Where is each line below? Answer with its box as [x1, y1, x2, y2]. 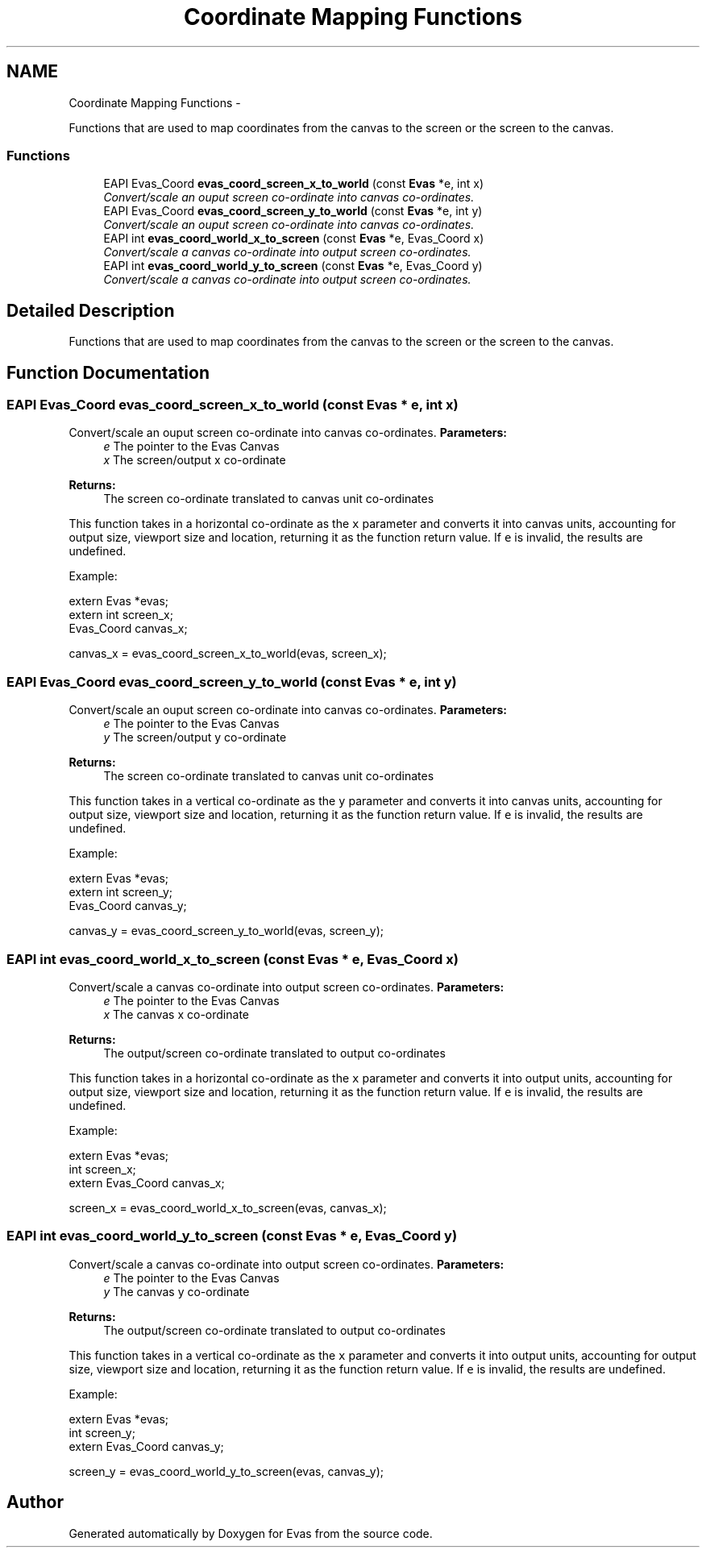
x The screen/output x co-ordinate [103, 453, 286, 467]
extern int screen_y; [69, 885, 173, 900]
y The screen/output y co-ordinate [103, 730, 287, 745]
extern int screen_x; [69, 608, 173, 622]
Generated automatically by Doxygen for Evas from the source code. [69, 1526, 433, 1540]
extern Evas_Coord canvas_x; [69, 1175, 225, 1190]
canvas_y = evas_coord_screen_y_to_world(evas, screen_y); [69, 924, 384, 938]
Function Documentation [6, 362, 210, 383]
